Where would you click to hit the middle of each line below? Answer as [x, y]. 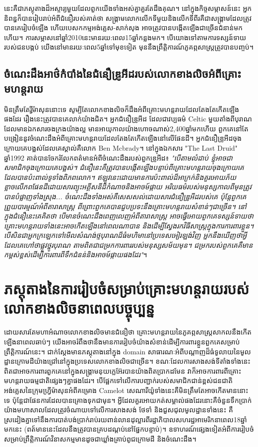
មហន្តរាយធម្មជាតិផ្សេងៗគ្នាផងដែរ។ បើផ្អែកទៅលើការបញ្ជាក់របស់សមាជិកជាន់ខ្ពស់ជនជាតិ [118, 380]
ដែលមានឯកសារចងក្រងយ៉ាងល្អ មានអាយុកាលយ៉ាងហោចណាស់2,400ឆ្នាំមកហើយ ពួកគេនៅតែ [126, 128]
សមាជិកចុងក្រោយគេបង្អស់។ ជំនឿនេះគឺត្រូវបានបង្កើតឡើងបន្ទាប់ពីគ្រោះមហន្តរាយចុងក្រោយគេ [124, 167]
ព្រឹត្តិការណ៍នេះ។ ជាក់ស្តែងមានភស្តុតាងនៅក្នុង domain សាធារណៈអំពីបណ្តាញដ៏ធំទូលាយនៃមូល [128, 351]
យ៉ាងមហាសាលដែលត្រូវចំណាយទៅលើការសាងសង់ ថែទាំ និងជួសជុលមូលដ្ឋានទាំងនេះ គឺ [119, 410]
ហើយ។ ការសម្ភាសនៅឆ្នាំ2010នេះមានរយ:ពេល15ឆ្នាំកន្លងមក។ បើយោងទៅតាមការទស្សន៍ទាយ [125, 37]
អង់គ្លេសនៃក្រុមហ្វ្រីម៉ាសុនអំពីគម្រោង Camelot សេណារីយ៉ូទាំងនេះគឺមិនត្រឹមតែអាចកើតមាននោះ [126, 390]
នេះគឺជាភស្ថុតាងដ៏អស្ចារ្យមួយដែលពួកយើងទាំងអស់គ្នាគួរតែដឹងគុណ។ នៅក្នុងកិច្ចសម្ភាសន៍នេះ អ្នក [128, 8]
